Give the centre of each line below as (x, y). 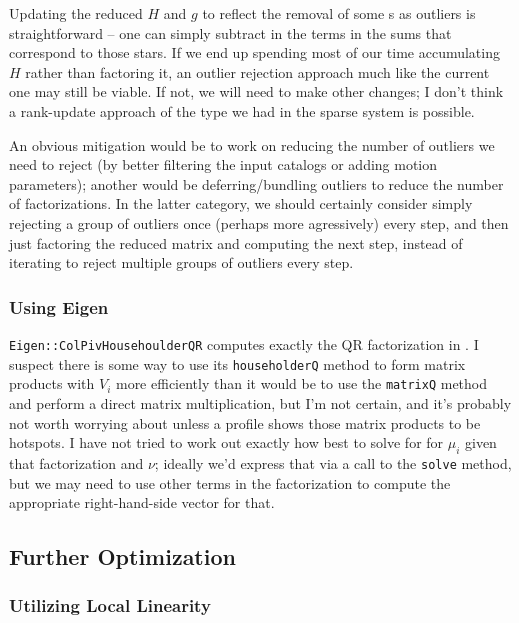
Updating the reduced (76, 13)
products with (52, 383)
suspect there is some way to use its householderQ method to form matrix (237, 363)
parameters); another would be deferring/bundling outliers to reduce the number (256, 183)
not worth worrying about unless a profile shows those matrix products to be (245, 422)
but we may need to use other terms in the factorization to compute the (230, 482)
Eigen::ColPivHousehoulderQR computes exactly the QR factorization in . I (244, 343)
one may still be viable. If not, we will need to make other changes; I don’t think (256, 91)
